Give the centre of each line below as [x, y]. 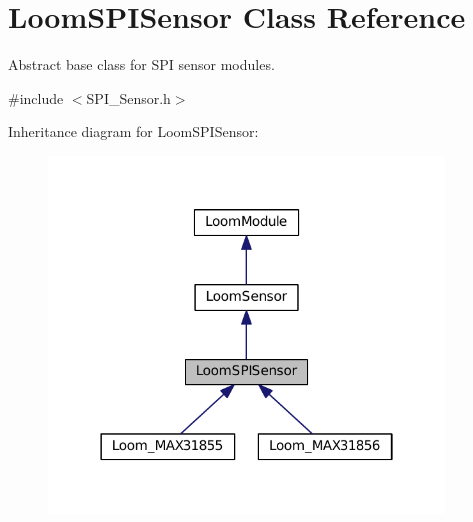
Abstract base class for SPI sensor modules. [141, 64]
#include [36, 97]
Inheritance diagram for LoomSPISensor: [133, 131]
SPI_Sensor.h [128, 97]
